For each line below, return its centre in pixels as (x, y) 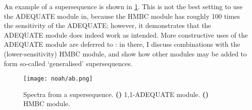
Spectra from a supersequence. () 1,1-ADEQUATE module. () (116, 94)
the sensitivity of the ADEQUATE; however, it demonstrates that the (108, 25)
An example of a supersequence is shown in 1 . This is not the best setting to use (123, 6)
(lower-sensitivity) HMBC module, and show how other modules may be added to (126, 53)
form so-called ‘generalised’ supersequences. (68, 63)
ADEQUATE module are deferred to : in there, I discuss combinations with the (122, 44)
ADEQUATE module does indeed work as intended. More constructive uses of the (126, 34)
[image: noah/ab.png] (58, 79)
